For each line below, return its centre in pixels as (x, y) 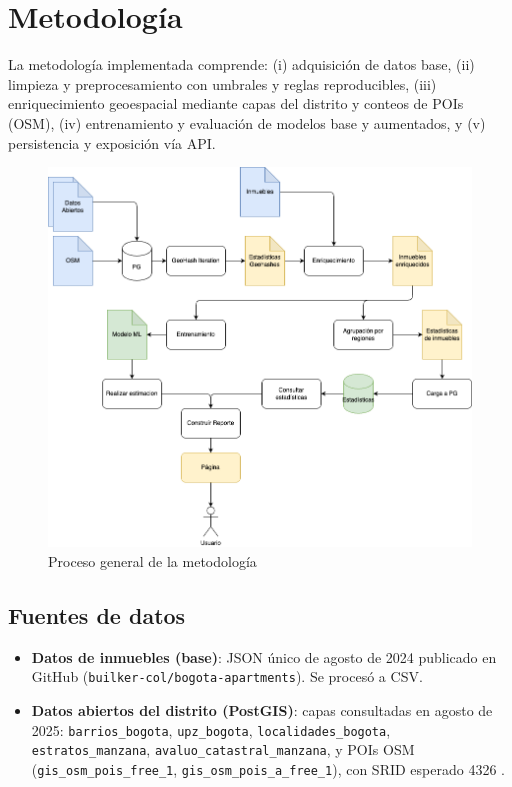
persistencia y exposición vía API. (112, 142)
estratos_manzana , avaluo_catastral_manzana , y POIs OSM (223, 749)
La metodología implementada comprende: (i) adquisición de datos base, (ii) (241, 64)
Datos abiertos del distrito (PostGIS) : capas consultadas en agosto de (262, 709)
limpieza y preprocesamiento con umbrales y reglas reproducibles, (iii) (222, 83)
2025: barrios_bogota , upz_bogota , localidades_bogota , (211, 729)
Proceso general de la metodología (152, 560)
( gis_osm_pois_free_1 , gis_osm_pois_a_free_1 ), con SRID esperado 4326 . (268, 768)
